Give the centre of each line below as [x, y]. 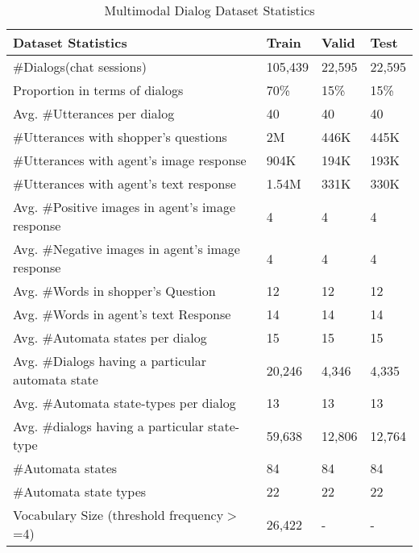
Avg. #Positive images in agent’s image [124, 207]
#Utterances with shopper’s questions [120, 137]
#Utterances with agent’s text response [124, 183]
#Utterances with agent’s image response [130, 160]
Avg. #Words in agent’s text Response [122, 314]
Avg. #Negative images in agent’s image [127, 249]
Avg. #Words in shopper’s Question [114, 291]
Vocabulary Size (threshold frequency [118, 515]
